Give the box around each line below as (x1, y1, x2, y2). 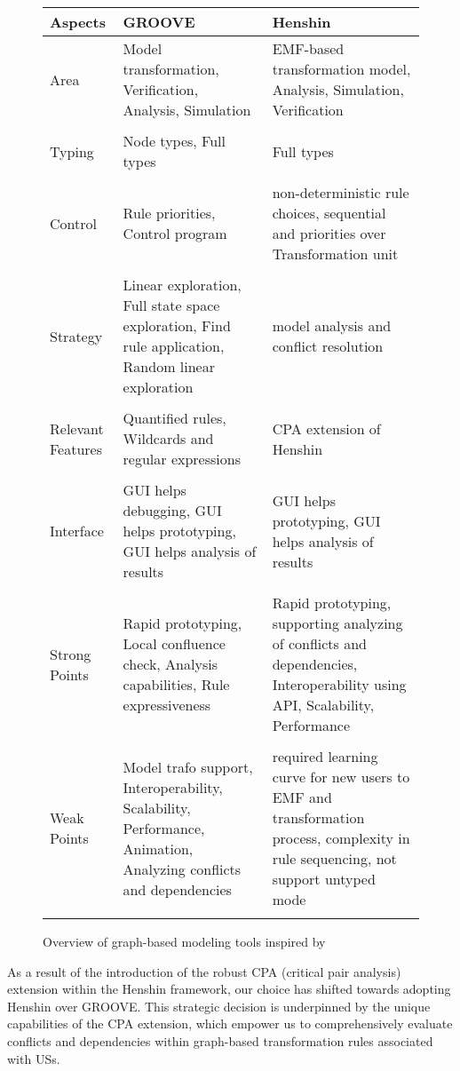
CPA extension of (272, 417, 381, 439)
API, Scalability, (272, 694, 375, 715)
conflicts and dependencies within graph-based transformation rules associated (7, 1031, 433, 1050)
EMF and (272, 787, 332, 807)
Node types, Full (123, 131, 226, 151)
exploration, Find (123, 315, 231, 336)
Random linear (123, 356, 215, 377)
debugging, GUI (123, 500, 222, 520)
